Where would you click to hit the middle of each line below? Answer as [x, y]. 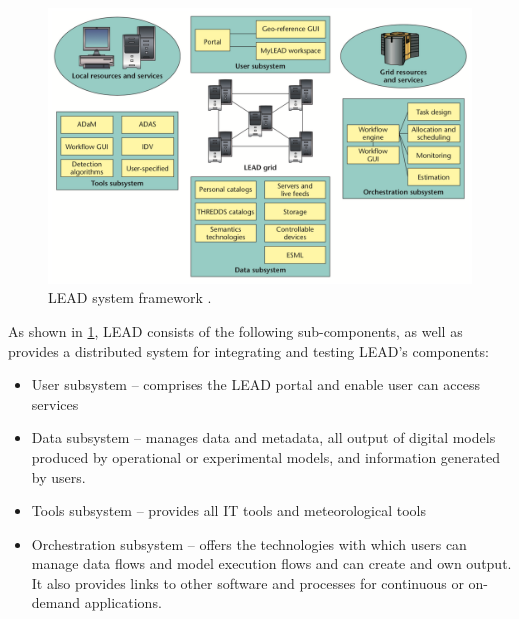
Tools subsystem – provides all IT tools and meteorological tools [228, 510]
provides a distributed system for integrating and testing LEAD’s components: [248, 350]
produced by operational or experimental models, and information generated [265, 456]
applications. [123, 602]
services [55, 403]
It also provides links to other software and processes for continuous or [247, 582]
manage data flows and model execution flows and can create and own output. [271, 563]
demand [56, 602]
